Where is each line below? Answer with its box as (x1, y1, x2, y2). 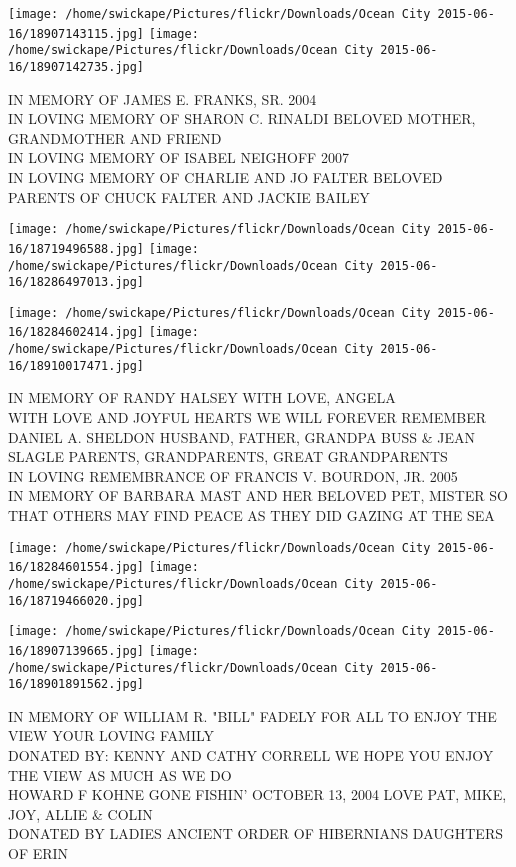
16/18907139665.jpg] (8, 643, 145, 658)
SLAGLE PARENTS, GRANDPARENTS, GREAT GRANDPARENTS (8, 446, 448, 467)
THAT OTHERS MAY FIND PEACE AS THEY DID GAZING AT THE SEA (8, 505, 495, 525)
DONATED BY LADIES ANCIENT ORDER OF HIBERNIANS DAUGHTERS (8, 823, 503, 844)
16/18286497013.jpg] (8, 275, 145, 290)
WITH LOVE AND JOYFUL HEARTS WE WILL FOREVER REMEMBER (8, 407, 486, 428)
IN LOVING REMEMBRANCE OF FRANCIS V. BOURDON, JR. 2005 (8, 465, 458, 486)
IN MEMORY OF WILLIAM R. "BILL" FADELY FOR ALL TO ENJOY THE (8, 705, 497, 726)
